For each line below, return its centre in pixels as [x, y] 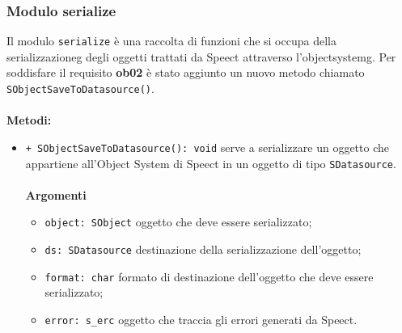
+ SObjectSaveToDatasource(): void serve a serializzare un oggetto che [207, 147]
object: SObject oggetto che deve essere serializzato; [178, 222]
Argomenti [56, 194]
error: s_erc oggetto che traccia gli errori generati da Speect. [201, 319]
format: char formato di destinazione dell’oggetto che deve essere [209, 276]
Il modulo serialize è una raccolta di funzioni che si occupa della [171, 41]
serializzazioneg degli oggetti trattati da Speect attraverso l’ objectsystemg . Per [201, 56]
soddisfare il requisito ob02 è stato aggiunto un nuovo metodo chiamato [186, 72]
